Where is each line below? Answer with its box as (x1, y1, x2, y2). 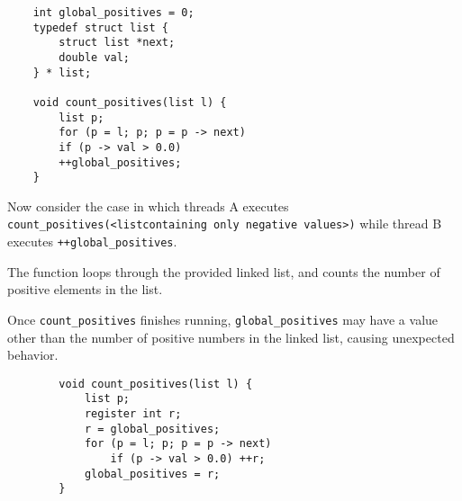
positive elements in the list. (7, 280, 163, 299)
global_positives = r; (84, 467, 221, 480)
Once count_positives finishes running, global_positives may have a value (7, 309, 439, 328)
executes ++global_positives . (7, 232, 177, 251)
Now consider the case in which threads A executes (7, 196, 289, 215)
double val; (59, 50, 131, 64)
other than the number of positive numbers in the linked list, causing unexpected (7, 327, 455, 346)
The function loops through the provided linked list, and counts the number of (7, 262, 440, 281)
